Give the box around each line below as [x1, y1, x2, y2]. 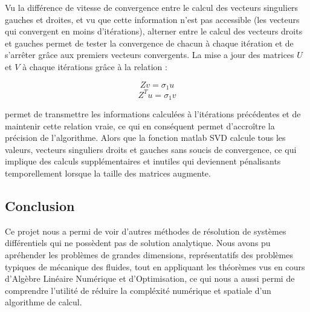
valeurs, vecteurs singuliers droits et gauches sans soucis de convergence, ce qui [5, 143, 297, 155]
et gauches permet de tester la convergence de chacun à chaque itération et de [5, 36, 294, 49]
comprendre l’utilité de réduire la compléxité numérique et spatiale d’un [5, 284, 271, 296]
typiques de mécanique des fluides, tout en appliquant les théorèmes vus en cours [5, 260, 305, 273]
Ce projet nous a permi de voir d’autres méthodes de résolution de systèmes [5, 224, 286, 237]
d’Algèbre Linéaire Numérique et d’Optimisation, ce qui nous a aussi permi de [5, 272, 295, 285]
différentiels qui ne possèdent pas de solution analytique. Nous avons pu [5, 236, 271, 249]
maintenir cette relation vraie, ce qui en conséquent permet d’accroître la [5, 119, 275, 132]
